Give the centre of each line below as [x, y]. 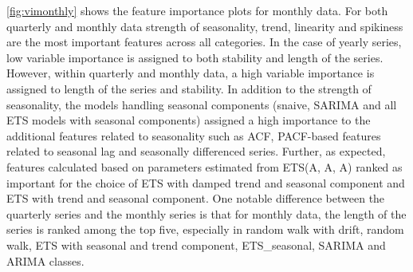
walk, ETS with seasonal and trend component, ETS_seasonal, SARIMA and [196, 244]
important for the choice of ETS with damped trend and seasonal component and [206, 182]
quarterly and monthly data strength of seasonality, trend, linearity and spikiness [205, 26]
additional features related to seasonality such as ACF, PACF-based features [194, 135]
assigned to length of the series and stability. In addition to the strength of [189, 88]
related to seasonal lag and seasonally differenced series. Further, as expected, [196, 151]
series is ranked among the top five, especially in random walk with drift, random [205, 229]
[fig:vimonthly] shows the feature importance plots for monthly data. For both [197, 10]
